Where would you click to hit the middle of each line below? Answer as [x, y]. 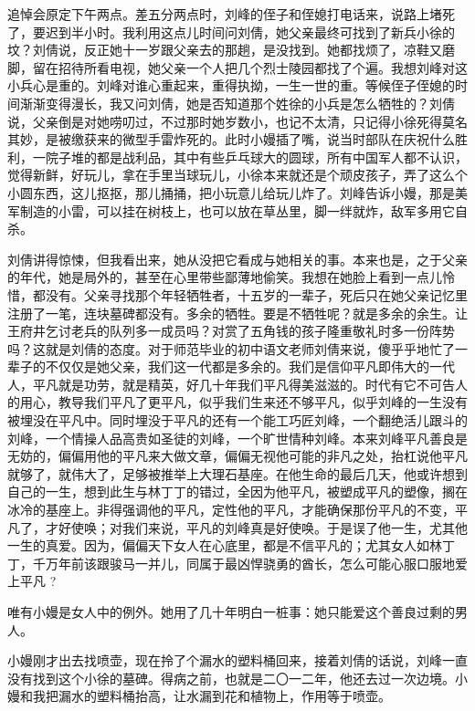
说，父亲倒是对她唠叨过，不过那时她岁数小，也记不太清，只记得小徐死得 [225, 121]
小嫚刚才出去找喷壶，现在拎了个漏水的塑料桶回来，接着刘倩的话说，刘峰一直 [237, 660]
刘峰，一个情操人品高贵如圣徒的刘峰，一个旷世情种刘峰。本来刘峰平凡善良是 [237, 438]
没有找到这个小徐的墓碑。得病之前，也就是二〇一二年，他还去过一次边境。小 [237, 678]
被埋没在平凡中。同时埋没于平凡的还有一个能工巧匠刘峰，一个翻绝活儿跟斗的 [237, 420]
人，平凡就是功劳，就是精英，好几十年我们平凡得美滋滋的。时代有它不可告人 [237, 384]
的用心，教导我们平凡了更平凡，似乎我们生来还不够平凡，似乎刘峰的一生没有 [237, 402]
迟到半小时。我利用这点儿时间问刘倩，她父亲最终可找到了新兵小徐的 [250, 31]
